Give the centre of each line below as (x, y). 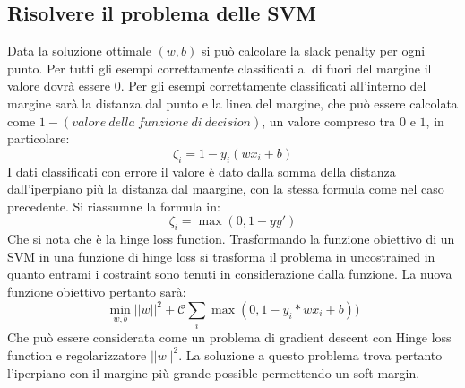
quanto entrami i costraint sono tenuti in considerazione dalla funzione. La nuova (230, 274)
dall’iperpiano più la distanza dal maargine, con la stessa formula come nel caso (226, 189)
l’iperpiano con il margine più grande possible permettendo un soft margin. (214, 372)
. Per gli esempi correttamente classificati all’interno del (273, 86)
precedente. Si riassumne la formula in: (114, 206)
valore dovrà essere (59, 86)
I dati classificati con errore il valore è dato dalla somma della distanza (202, 171)
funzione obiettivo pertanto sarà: (97, 291)
